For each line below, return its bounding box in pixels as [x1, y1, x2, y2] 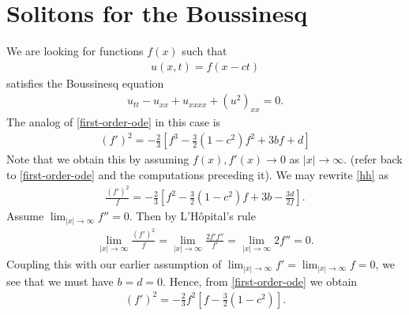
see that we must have [6, 272, 114, 289]
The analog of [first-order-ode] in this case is [6, 114, 221, 130]
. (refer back [343, 151, 403, 167]
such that [182, 43, 227, 59]
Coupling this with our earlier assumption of [6, 256, 222, 272]
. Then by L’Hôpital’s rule [129, 208, 256, 224]
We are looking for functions [6, 43, 144, 59]
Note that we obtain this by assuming [6, 151, 189, 167]
